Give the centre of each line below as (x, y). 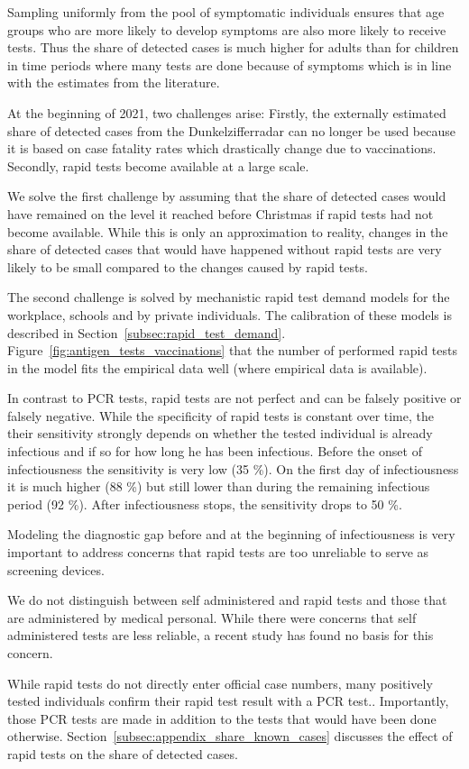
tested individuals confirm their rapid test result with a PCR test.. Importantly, (228, 701)
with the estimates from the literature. (114, 82)
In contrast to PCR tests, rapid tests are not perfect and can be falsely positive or (234, 398)
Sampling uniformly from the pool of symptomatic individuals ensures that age (226, 12)
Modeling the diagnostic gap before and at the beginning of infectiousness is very (231, 534)
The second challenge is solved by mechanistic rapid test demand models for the (229, 297)
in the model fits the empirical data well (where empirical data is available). (217, 367)
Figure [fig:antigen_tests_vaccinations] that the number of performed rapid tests (232, 350)
